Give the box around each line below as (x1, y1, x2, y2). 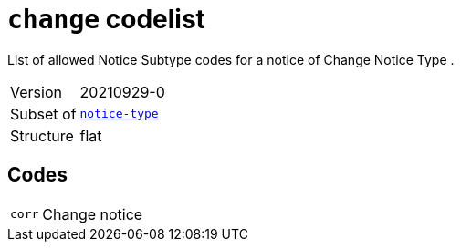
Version (10, 82, 62, 101)
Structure (10, 126, 74, 145)
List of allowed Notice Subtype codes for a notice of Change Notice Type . (7, 51, 455, 67)
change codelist (7, 4, 205, 35)
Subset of (10, 104, 77, 123)
